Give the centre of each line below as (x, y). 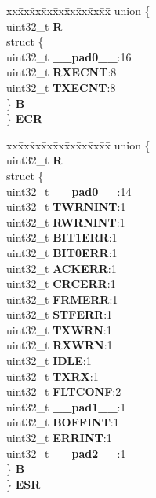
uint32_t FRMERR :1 (62, 299)
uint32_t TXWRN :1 (59, 329)
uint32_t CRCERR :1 (61, 284)
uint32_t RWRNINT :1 (66, 221)
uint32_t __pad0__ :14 (69, 191)
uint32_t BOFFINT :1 (63, 422)
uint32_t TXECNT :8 (61, 87)
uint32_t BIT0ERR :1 (62, 252)
